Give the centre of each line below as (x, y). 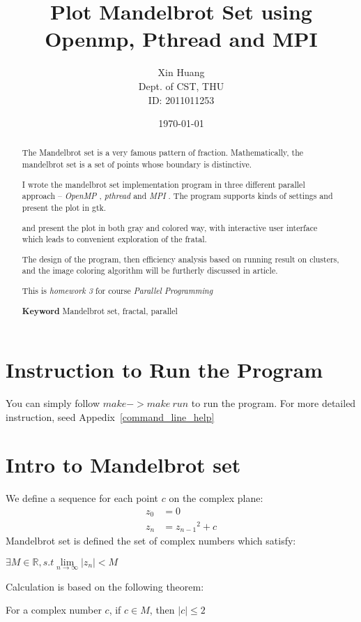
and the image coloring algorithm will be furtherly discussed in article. (150, 271)
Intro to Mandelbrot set (123, 465)
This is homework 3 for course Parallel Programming (117, 290)
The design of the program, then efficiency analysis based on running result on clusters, (180, 259)
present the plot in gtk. (64, 207)
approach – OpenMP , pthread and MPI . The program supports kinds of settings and (177, 196)
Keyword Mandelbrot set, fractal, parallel (100, 311)
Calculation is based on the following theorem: (105, 586)
